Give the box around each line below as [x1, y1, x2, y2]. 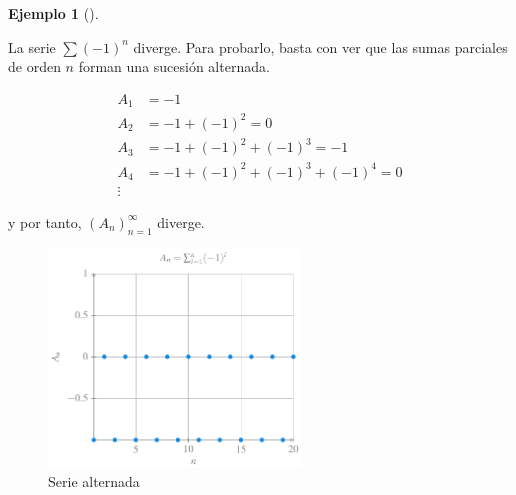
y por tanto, [8, 211, 82, 232]
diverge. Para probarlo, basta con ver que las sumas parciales [133, 36, 508, 57]
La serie [8, 36, 56, 57]
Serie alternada [48, 471, 140, 492]
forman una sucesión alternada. [78, 56, 270, 77]
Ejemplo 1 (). [8, 3, 99, 23]
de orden [8, 56, 61, 77]
